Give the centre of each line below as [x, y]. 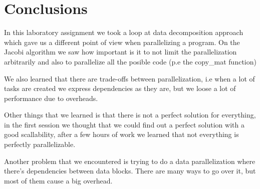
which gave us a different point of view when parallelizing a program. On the [122, 42]
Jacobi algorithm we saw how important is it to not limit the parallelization [120, 52]
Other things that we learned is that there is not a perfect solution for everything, [130, 115]
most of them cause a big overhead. [58, 180]
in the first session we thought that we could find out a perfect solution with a [124, 124]
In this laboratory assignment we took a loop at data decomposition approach [124, 32]
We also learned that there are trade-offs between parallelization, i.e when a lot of [129, 78]
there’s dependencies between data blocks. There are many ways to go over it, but [130, 171]
